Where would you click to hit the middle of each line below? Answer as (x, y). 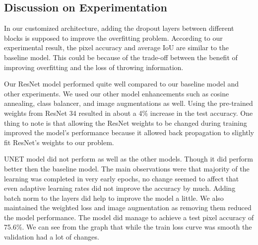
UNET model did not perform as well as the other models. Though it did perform (129, 159)
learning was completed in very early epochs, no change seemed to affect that (122, 178)
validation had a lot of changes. (52, 237)
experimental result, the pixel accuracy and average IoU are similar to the (117, 47)
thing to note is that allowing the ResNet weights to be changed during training (126, 122)
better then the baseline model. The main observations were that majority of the (127, 168)
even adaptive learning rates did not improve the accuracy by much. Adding (120, 188)
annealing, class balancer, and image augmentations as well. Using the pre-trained (129, 103)
